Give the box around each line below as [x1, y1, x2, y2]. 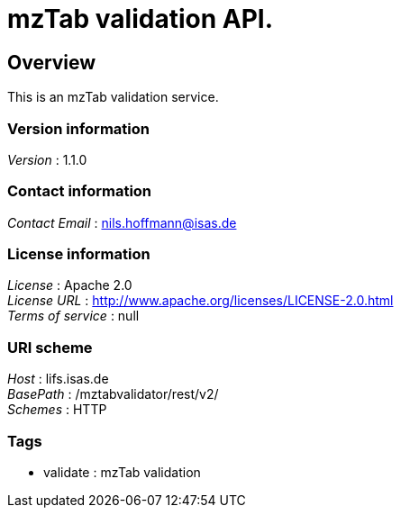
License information [7, 245, 150, 264]
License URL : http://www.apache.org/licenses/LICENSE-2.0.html [7, 293, 394, 309]
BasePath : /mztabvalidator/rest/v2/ [7, 386, 219, 402]
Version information [7, 119, 150, 138]
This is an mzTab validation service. [7, 89, 219, 105]
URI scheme [7, 338, 93, 357]
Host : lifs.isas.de [7, 371, 109, 387]
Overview [7, 50, 96, 74]
